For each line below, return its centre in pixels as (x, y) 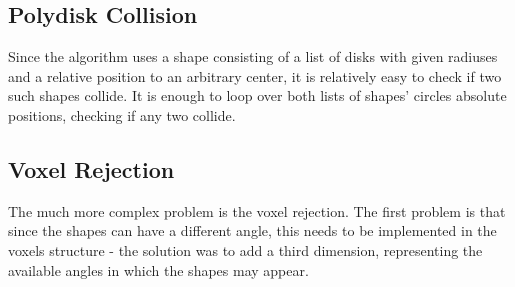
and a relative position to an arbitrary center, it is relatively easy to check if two (255, 75)
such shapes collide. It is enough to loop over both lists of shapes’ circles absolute (257, 95)
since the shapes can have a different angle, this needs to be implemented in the (252, 230)
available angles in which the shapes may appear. (158, 269)
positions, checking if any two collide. (122, 114)
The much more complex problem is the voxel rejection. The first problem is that (257, 210)
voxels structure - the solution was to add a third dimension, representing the (245, 249)
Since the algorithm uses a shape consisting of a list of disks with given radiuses (253, 56)
